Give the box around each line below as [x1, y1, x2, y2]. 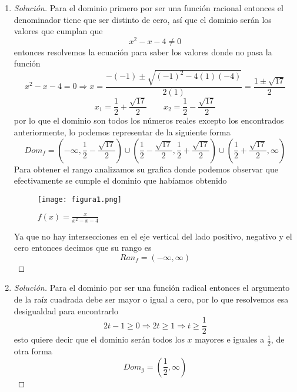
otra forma [14, 345, 52, 357]
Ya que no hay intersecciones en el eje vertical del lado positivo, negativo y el [14, 230, 292, 242]
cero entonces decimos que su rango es [14, 241, 152, 254]
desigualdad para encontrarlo [14, 304, 118, 317]
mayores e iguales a [195, 333, 265, 346]
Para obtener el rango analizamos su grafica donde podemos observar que [14, 162, 278, 175]
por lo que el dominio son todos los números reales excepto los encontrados [14, 114, 284, 127]
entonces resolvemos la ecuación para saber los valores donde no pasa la [14, 45, 272, 58]
